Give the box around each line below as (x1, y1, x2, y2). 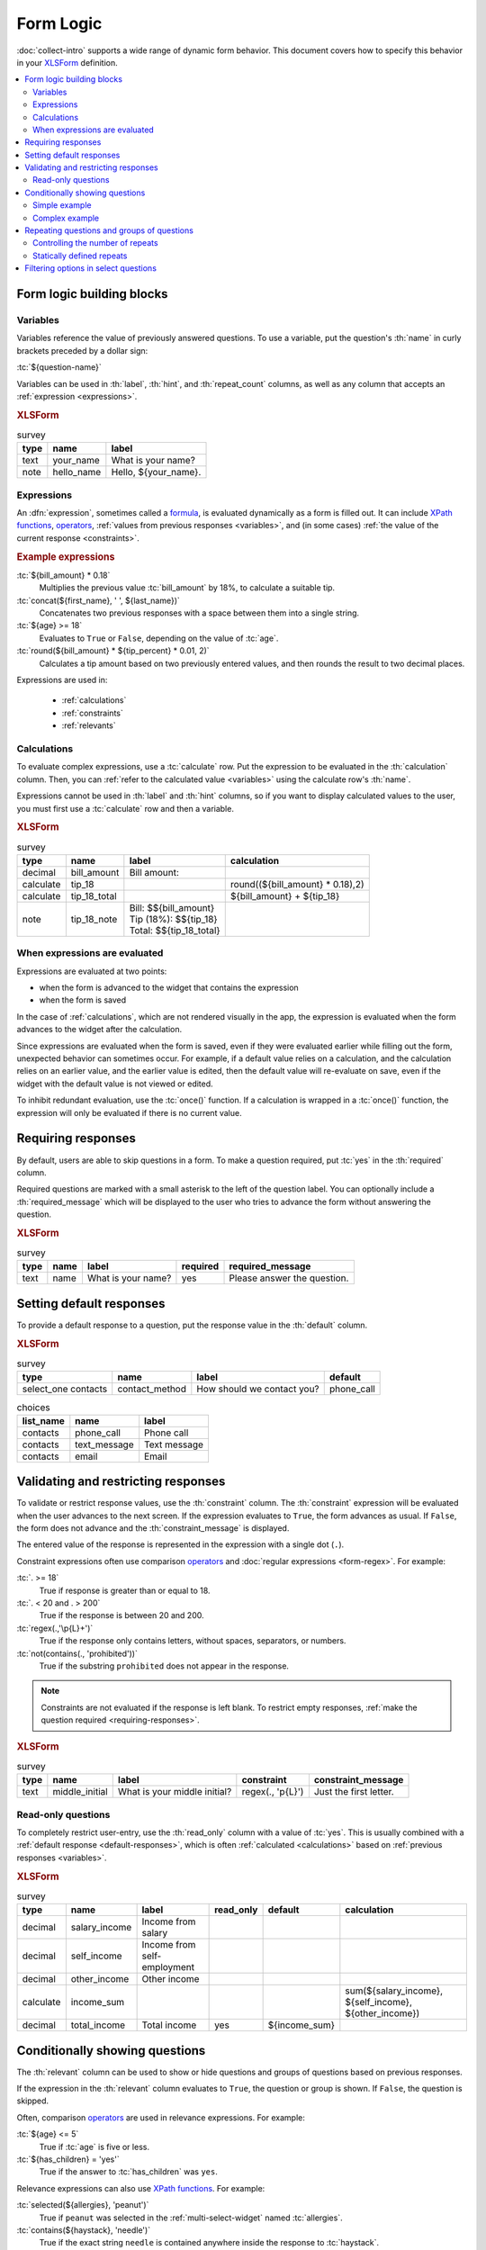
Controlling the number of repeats (32, 238, 158, 248)
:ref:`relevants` (61, 720, 116, 731)
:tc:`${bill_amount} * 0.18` (16, 570, 111, 580)
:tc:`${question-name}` (16, 362, 103, 373)
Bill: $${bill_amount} (129, 901, 215, 913)
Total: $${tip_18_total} (129, 923, 220, 936)
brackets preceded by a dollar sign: (16, 345, 148, 355)
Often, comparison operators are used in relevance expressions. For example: (16, 2111, 305, 2123)
